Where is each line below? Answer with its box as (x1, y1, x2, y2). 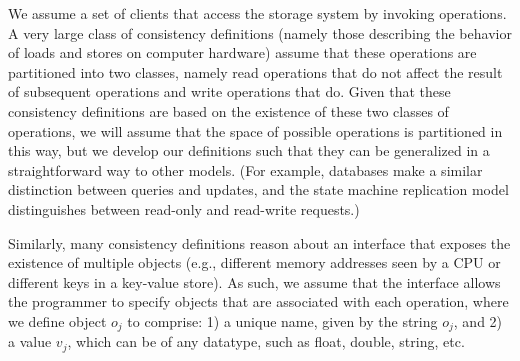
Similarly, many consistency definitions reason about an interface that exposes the (8, 232, 511, 253)
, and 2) (453, 310, 503, 331)
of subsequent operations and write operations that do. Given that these (8, 81, 451, 102)
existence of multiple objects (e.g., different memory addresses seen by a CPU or (8, 252, 501, 273)
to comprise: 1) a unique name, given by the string (127, 310, 438, 331)
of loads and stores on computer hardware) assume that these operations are (8, 42, 477, 63)
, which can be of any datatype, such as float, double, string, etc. (67, 331, 465, 352)
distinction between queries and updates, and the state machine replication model (8, 179, 509, 200)
